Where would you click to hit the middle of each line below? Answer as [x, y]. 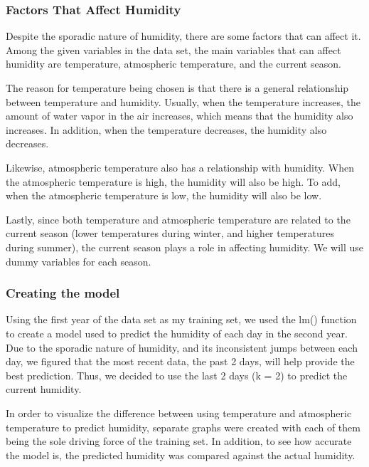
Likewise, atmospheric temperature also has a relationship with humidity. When [180, 167]
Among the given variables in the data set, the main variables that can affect [173, 49]
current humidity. [44, 389]
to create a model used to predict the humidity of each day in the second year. [177, 333]
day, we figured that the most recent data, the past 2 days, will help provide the [180, 361]
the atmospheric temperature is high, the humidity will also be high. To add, [173, 181]
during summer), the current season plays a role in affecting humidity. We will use [185, 247]
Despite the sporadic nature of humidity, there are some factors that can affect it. [183, 36]
